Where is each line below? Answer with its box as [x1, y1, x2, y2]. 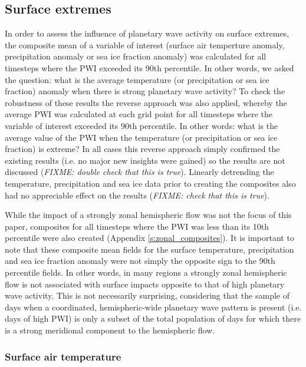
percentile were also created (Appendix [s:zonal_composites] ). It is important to [5, 232, 294, 244]
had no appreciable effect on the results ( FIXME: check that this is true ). [5, 189, 269, 201]
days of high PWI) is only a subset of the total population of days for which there [5, 312, 301, 325]
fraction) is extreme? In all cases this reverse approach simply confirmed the [5, 143, 280, 155]
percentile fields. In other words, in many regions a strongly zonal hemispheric [5, 266, 287, 279]
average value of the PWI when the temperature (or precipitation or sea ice [5, 131, 278, 143]
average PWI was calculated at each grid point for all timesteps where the [5, 108, 272, 120]
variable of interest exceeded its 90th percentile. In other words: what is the [5, 119, 278, 131]
